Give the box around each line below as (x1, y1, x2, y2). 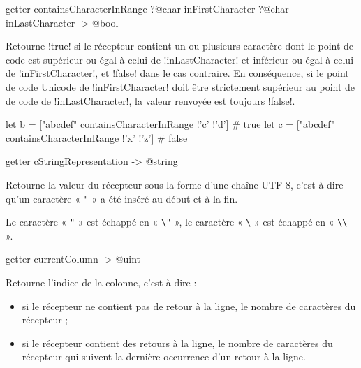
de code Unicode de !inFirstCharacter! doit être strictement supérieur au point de (6, 79, 355, 94)
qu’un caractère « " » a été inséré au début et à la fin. (6, 191, 238, 205)
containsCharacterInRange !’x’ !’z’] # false (6, 130, 188, 145)
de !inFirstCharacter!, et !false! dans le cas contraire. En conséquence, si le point (6, 66, 349, 80)
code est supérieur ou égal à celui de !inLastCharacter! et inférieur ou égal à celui (6, 52, 354, 66)
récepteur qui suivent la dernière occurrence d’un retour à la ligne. (22, 349, 306, 364)
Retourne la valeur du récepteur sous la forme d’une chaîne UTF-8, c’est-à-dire (6, 177, 344, 191)
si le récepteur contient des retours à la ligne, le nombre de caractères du (22, 335, 333, 350)
